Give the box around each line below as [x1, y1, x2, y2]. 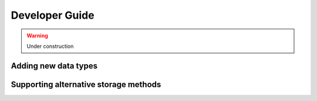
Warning [26, 32, 48, 39]
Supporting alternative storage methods [11, 79, 161, 89]
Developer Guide [11, 9, 95, 22]
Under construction [26, 43, 74, 50]
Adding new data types [11, 61, 98, 71]
